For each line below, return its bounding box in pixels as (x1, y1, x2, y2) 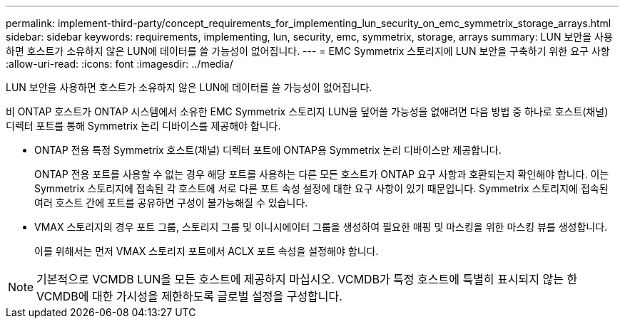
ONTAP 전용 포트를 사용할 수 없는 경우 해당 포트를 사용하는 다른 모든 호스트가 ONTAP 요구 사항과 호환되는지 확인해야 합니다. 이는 (34, 168, 609, 180)
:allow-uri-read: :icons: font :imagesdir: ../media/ (6, 58, 233, 70)
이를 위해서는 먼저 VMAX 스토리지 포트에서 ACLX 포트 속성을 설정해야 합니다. (34, 245, 379, 257)
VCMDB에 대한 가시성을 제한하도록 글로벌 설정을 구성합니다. (36, 289, 342, 303)
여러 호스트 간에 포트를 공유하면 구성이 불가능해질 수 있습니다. (34, 197, 308, 209)
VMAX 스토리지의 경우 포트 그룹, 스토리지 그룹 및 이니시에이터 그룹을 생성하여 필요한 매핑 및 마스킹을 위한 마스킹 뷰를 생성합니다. (34, 221, 608, 233)
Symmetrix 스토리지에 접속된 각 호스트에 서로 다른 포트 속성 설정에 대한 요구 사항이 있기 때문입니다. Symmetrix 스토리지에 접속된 (34, 182, 609, 194)
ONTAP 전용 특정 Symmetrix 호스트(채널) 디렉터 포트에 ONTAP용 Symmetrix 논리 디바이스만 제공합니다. (34, 144, 502, 156)
